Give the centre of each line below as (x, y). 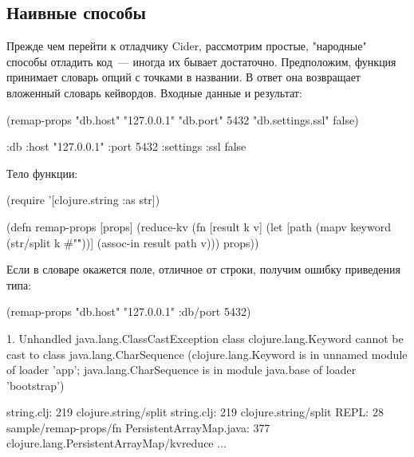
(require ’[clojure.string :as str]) (83, 200)
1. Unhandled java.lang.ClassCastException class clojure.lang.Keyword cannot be (205, 338)
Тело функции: (42, 173)
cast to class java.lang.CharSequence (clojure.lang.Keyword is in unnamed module (207, 354)
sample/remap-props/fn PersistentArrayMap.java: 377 (138, 427)
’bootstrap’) (35, 385)
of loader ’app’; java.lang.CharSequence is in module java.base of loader (181, 370)
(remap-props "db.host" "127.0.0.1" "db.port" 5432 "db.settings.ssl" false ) (183, 119)
